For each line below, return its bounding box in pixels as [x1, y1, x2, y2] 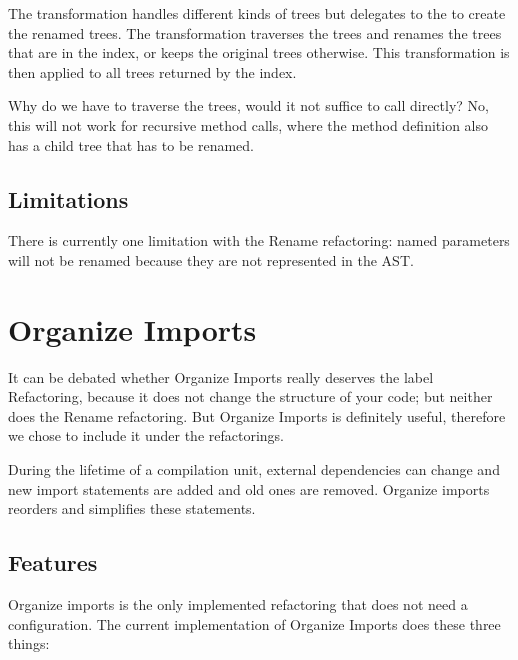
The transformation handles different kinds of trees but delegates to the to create [8, 3, 506, 23]
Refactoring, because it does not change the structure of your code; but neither [8, 386, 493, 407]
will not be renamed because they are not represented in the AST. [8, 249, 414, 270]
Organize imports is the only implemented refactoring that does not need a [8, 594, 468, 615]
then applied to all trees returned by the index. [8, 61, 297, 82]
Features [8, 547, 98, 578]
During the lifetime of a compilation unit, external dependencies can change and [8, 459, 500, 480]
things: [8, 633, 50, 654]
